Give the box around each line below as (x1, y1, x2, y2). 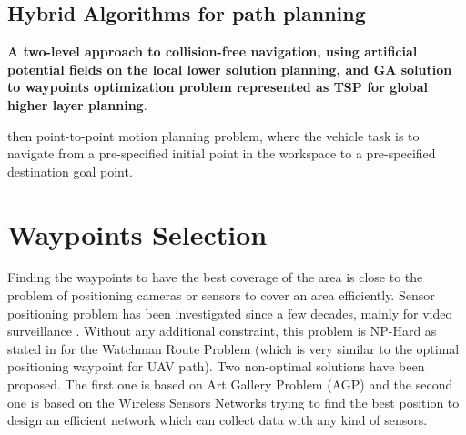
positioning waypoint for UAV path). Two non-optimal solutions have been (7, 357, 425, 376)
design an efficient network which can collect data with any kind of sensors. (7, 410, 428, 430)
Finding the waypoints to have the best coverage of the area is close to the (7, 268, 423, 287)
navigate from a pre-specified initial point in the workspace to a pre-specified (7, 144, 436, 163)
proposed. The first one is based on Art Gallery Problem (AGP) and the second (7, 375, 453, 394)
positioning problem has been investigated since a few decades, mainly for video (7, 303, 452, 322)
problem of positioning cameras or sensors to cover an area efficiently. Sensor (7, 286, 435, 305)
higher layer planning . (7, 95, 147, 114)
